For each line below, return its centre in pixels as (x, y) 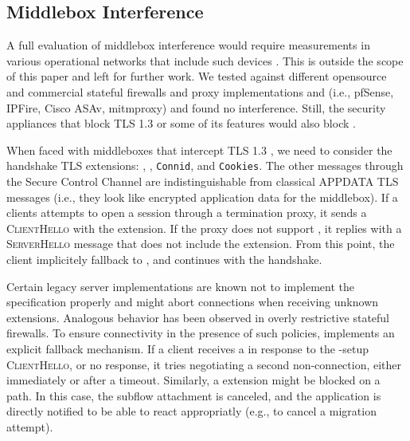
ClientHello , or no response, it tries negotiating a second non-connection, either (204, 364)
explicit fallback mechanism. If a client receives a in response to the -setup (188, 348)
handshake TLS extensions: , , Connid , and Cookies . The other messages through (205, 165)
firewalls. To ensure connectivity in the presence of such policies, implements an (201, 333)
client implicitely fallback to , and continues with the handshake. (164, 259)
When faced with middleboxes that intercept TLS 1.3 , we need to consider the (199, 150)
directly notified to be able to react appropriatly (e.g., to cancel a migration (191, 411)
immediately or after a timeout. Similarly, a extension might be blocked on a (193, 380)
